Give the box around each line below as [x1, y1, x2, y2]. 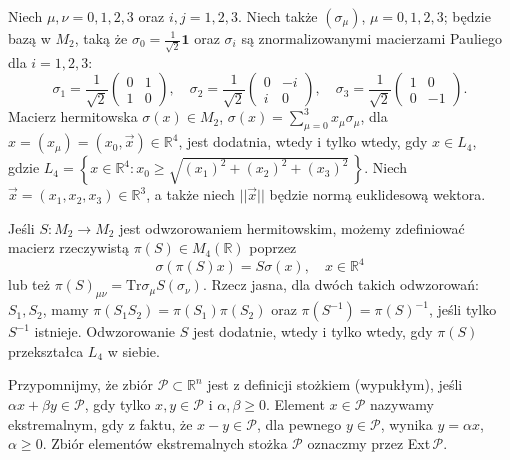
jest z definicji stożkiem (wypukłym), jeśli [207, 374, 463, 395]
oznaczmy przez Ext [307, 433, 431, 454]
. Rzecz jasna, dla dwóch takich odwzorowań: [202, 274, 479, 295]
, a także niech [146, 184, 235, 205]
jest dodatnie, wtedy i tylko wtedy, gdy [192, 321, 433, 342]
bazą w [8, 28, 51, 48]
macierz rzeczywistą [8, 237, 130, 258]
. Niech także [237, 6, 318, 26]
